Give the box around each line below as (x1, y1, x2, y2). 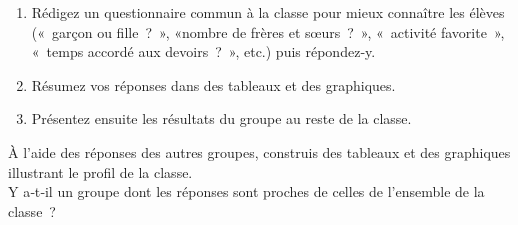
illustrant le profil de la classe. (8, 161, 193, 182)
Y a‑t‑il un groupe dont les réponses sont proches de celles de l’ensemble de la (8, 181, 485, 202)
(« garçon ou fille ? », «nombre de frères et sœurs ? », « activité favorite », (31, 21, 505, 42)
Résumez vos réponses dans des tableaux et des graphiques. (31, 74, 396, 95)
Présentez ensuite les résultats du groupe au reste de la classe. (31, 108, 412, 129)
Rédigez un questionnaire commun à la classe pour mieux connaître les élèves (31, 2, 505, 22)
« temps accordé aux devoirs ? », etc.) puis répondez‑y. (31, 41, 376, 62)
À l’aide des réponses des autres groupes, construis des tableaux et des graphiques (8, 141, 511, 162)
